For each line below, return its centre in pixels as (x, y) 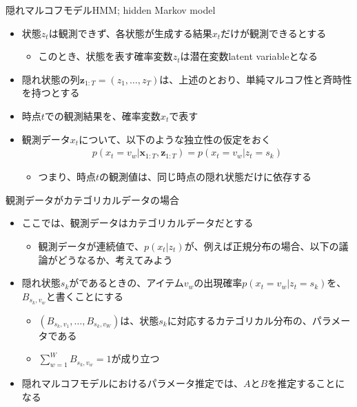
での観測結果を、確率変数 (102, 115)
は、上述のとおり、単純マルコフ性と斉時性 (256, 79)
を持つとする (51, 93)
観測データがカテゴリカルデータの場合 (92, 199)
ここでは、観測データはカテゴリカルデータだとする (137, 223)
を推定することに (306, 383)
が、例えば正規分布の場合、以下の (262, 246)
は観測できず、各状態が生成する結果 (130, 33)
